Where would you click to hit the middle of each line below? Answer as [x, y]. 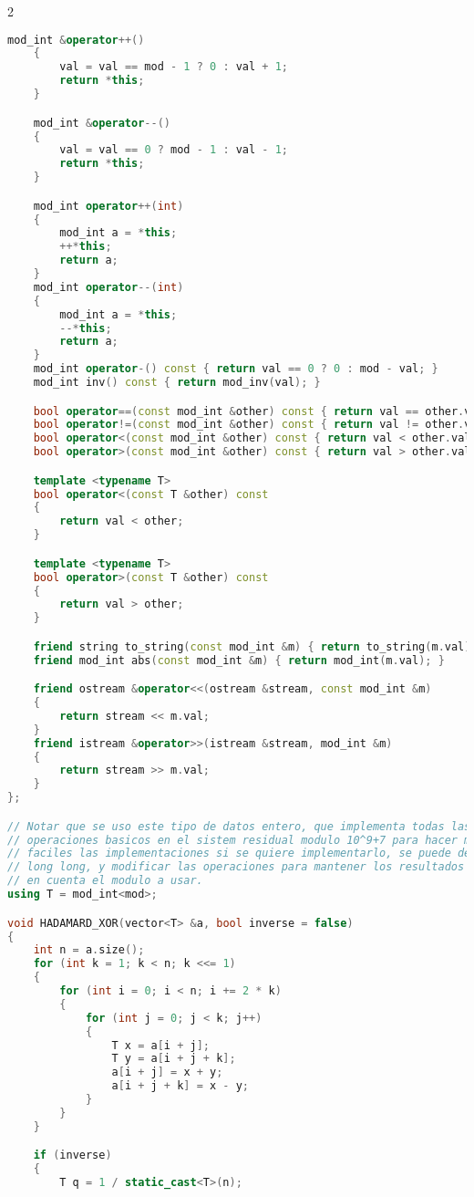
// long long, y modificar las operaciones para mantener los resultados [236, 867]
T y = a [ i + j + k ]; [174, 1059]
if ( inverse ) [72, 1155]
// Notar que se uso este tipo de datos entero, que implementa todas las [239, 826]
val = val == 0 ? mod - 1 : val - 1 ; [174, 150]
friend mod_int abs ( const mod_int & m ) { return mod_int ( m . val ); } [239, 660]
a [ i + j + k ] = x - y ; [180, 1086]
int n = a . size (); [89, 950]
